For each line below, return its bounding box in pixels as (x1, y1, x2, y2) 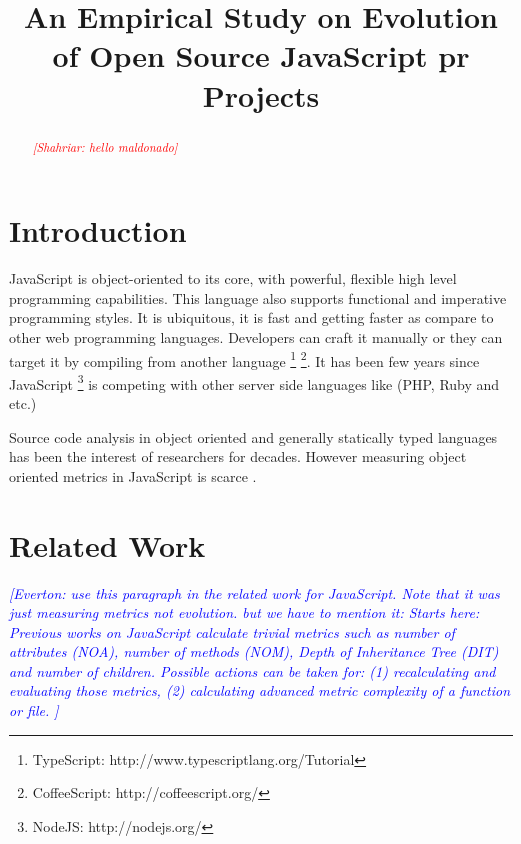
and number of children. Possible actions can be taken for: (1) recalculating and (9, 660, 496, 681)
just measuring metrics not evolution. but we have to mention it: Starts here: (9, 602, 480, 623)
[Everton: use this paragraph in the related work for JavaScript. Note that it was (9, 582, 500, 603)
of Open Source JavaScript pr (52, 35, 470, 76)
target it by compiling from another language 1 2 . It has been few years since (9, 347, 480, 371)
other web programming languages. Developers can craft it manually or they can (9, 326, 503, 347)
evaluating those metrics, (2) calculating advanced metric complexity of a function (9, 680, 511, 701)
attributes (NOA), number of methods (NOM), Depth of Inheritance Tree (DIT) (9, 641, 499, 662)
